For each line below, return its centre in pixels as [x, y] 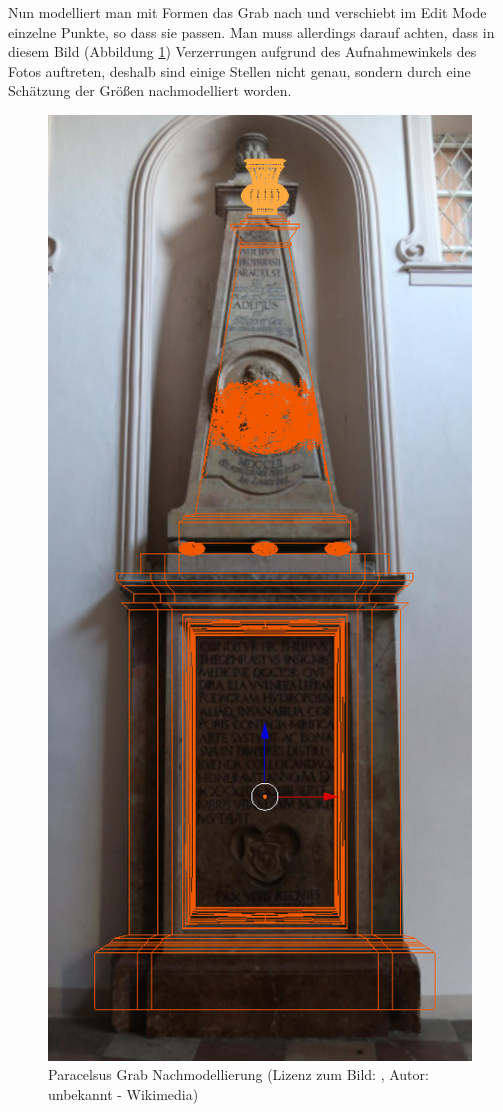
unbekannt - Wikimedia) [123, 1094]
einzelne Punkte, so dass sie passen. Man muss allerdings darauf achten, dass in [251, 31]
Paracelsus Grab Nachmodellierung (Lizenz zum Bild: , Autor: [238, 1074]
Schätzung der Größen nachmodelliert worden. [150, 90]
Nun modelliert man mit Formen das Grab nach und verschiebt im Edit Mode [247, 12]
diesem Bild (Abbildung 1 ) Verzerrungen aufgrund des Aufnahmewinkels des [242, 51]
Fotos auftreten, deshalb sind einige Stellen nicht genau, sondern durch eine [239, 70]
